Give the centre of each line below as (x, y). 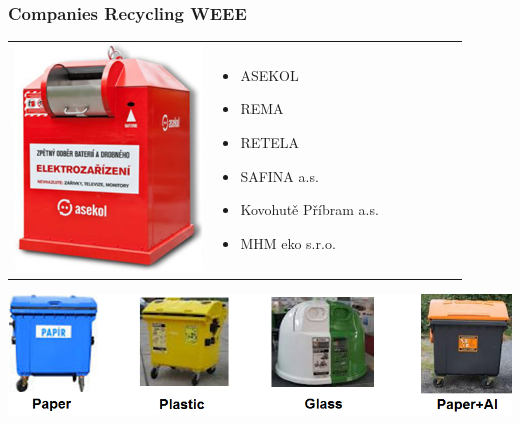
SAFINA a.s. (279, 175)
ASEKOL (269, 74)
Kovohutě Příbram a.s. (309, 209)
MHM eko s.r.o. (288, 242)
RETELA (270, 141)
